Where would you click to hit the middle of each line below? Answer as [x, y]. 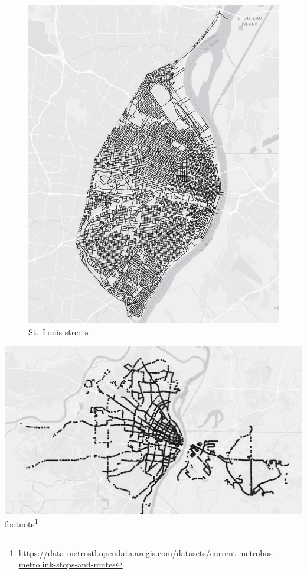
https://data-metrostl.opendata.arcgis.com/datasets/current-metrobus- [147, 552]
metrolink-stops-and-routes [67, 564]
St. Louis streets [58, 332]
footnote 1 [22, 523]
